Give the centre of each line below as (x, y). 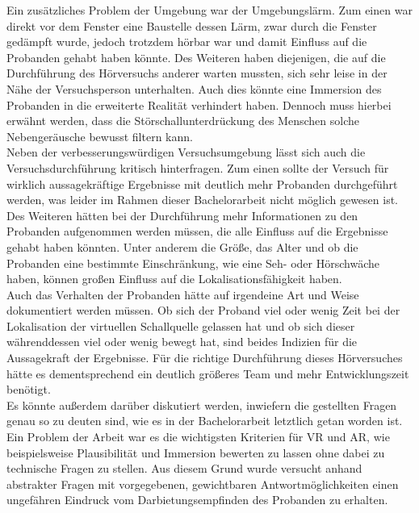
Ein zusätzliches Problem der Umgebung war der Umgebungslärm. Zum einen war (209, 10)
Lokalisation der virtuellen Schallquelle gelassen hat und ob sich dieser (181, 325)
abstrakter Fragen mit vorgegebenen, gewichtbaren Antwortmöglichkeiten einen (203, 484)
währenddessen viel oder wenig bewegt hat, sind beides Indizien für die (182, 342)
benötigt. (29, 389)
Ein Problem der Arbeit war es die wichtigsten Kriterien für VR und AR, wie (198, 437)
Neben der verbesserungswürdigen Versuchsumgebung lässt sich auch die (186, 152)
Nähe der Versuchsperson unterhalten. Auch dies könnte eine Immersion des (194, 88)
